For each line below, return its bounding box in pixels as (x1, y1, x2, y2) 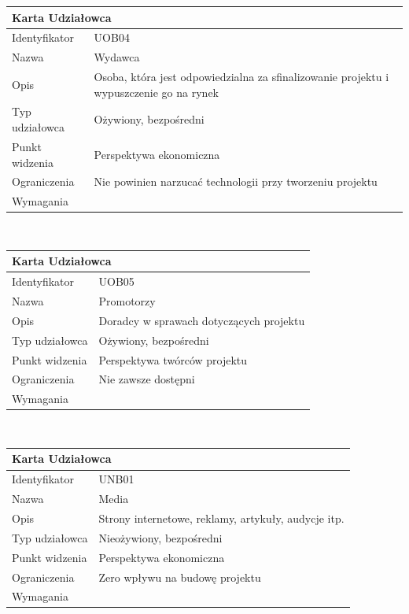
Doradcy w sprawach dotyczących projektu (98, 312, 305, 328)
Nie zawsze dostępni (98, 371, 195, 387)
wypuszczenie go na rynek (94, 83, 219, 100)
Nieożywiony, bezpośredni (98, 529, 223, 546)
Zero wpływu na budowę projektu (98, 568, 261, 585)
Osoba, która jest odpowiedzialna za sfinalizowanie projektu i (94, 68, 389, 85)
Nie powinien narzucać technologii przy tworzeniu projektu (94, 173, 378, 190)
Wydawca (94, 49, 140, 65)
